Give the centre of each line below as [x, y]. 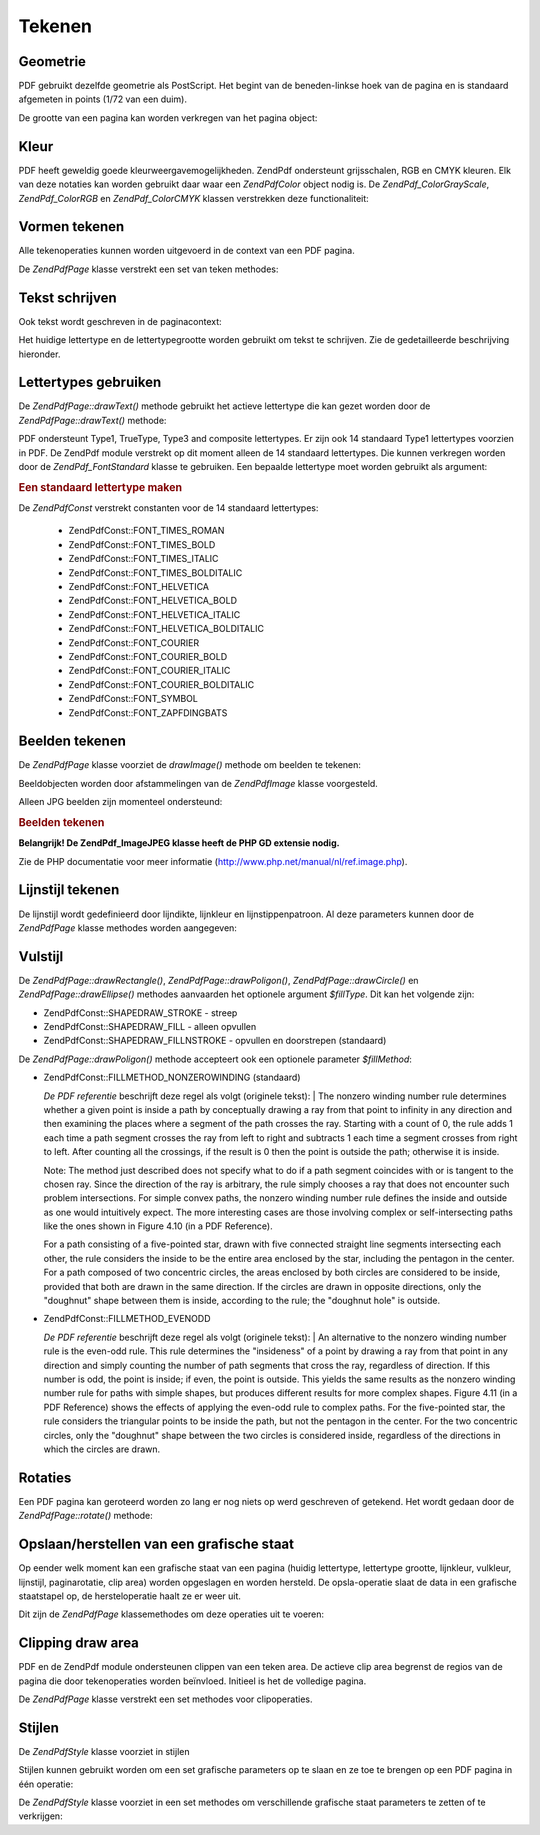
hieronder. [39, 354]
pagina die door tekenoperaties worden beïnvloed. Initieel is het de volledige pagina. [192, 1681]
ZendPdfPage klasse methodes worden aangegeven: [127, 927]
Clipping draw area [79, 1643]
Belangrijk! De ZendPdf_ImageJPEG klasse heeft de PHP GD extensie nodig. [179, 843]
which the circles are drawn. [102, 1449]
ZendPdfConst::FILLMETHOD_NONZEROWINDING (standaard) [172, 1077]
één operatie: [46, 1784]
